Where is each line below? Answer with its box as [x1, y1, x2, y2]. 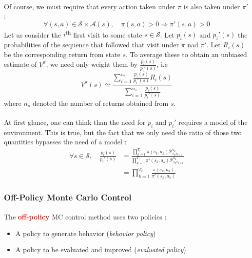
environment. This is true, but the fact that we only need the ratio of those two [4, 127, 242, 137]
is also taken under [183, 1, 240, 11]
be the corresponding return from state [4, 49, 120, 59]
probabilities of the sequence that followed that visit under [4, 40, 179, 50]
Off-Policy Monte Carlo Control [4, 191, 132, 203]
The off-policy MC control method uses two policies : [4, 212, 167, 222]
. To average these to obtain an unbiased [126, 49, 247, 59]
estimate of [4, 59, 37, 69]
